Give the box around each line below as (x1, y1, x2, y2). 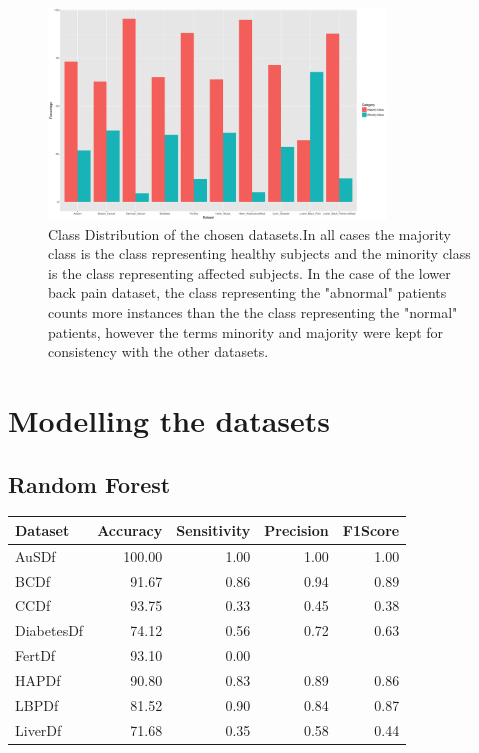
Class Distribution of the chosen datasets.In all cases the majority (48, 223, 451, 244)
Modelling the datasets (8, 399, 331, 440)
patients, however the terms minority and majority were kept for (48, 321, 444, 342)
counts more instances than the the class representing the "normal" (48, 301, 458, 322)
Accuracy (97, 519, 163, 540)
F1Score (342, 519, 400, 540)
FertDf (15, 645, 56, 666)
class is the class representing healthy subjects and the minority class (48, 243, 471, 264)
